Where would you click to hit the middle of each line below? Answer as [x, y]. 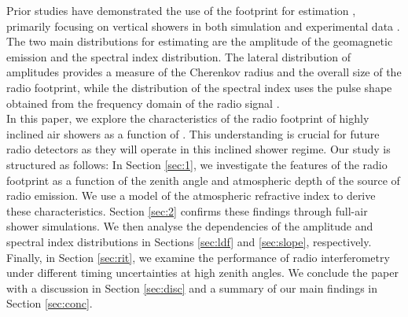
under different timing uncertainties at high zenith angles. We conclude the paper [202, 273]
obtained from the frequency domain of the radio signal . [143, 103]
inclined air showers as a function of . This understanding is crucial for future [193, 133]
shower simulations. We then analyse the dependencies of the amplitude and [190, 226]
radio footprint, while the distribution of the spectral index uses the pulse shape [199, 87]
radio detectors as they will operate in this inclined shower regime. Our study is [198, 149]
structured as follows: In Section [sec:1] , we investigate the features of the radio [197, 164]
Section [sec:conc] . [50, 303]
